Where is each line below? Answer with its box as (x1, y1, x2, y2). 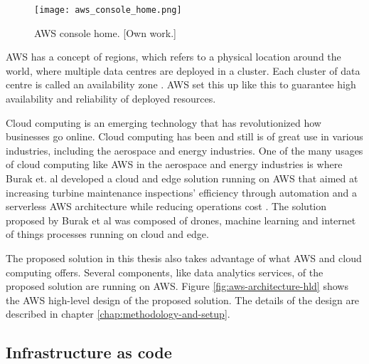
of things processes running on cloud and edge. (6, 227, 209, 241)
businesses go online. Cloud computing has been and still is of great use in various (6, 129, 363, 144)
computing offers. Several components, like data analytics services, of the (6, 264, 323, 279)
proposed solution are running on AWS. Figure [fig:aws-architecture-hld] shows (6, 279, 348, 293)
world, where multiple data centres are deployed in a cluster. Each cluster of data (6, 63, 360, 78)
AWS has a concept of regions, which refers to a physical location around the (6, 49, 341, 64)
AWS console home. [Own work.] (34, 25, 177, 40)
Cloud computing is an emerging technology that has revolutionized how (6, 115, 321, 130)
